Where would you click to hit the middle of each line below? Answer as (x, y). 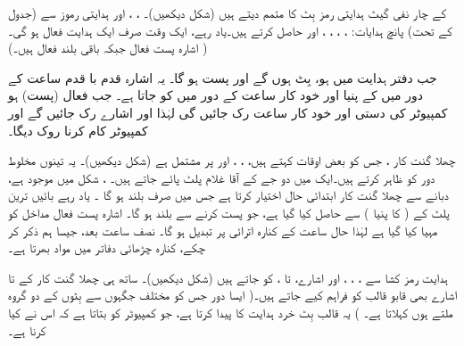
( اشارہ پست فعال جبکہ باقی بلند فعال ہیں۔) (108, 48)
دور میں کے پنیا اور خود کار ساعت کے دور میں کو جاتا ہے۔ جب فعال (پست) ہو (216, 95)
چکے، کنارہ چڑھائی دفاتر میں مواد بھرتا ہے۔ (107, 247)
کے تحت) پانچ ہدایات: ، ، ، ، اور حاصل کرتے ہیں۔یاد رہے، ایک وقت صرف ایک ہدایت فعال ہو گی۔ (230, 30)
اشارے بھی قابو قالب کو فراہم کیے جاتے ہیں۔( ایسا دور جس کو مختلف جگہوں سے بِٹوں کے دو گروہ (233, 295)
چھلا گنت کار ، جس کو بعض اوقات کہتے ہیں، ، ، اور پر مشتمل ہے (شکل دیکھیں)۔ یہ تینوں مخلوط (232, 160)
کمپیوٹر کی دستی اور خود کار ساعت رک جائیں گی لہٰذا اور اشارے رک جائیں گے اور (228, 112)
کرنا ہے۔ (27, 330)
